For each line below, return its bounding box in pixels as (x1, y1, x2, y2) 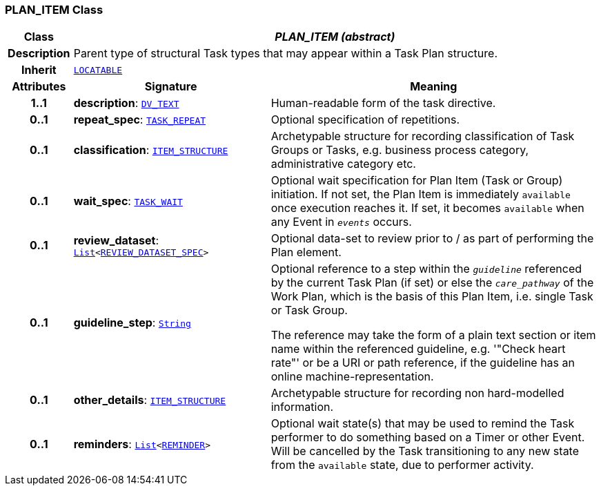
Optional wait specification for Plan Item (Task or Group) (270, 173, 563, 188)
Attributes (12, 79, 66, 94)
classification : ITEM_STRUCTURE (73, 143, 228, 157)
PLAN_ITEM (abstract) (275, 30, 395, 44)
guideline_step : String (73, 316, 191, 330)
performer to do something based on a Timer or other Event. (270, 430, 585, 445)
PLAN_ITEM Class (5, 3, 104, 17)
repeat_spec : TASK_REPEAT (73, 113, 206, 127)
